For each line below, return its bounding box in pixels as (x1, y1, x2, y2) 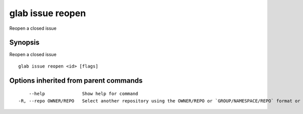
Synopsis (9, 38, 40, 47)
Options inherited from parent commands (9, 76, 143, 85)
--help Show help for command (28, 91, 138, 97)
